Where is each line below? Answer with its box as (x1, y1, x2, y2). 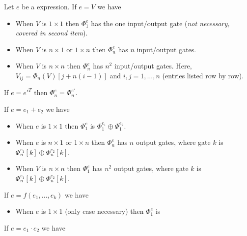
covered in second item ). (15, 28, 88, 38)
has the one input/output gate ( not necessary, (91, 18, 230, 28)
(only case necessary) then (65, 206, 144, 216)
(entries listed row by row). (162, 70, 244, 80)
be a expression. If (22, 1, 77, 11)
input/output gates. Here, (114, 61, 192, 71)
